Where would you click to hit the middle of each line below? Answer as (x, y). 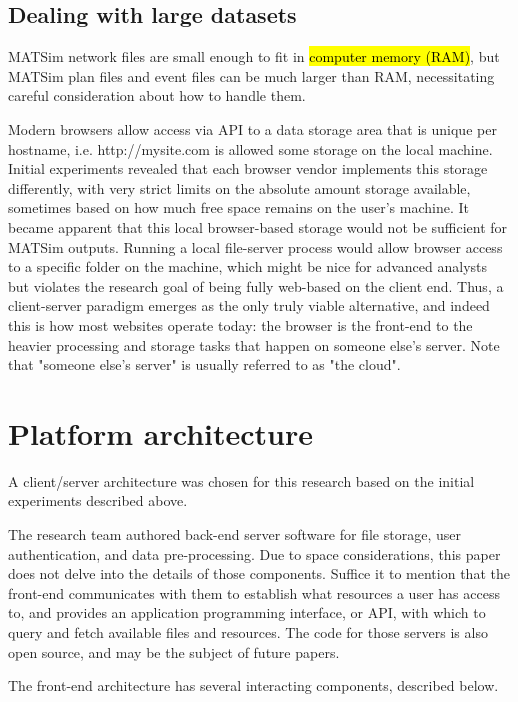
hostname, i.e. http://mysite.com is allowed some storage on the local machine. (250, 148)
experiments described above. (98, 500)
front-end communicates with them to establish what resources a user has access (254, 592)
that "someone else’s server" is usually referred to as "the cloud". (204, 364)
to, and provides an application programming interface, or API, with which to (247, 612)
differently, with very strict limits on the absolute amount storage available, (239, 187)
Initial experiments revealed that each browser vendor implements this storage (248, 168)
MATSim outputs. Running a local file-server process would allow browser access (255, 246)
